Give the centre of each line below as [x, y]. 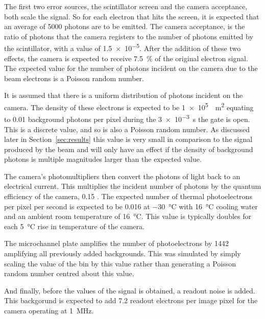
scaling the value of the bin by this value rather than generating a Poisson [120, 263]
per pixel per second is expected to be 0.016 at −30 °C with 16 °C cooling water [131, 206]
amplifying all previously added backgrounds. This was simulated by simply [123, 253]
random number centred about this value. [69, 273]
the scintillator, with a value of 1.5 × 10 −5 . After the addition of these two [123, 47]
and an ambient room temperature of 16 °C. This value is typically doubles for [128, 216]
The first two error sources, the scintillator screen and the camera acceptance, [126, 6]
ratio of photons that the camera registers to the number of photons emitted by [129, 36]
